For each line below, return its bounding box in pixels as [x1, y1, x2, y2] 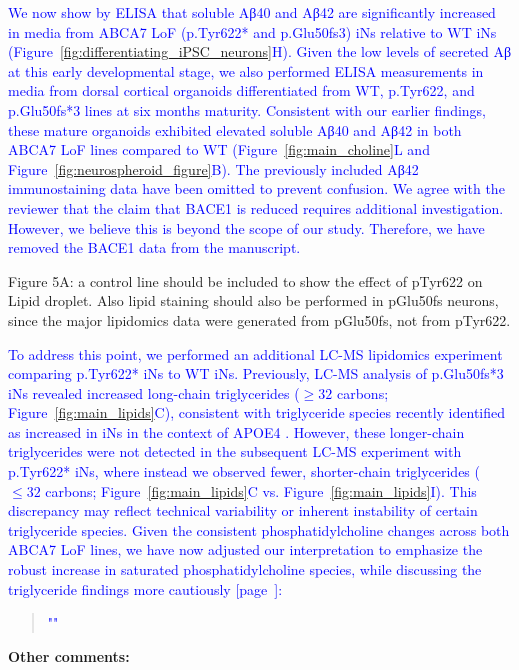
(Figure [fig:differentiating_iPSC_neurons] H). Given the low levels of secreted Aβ [8, 41, 512, 62]
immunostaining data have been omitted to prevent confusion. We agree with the [8, 178, 505, 199]
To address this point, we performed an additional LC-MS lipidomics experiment [8, 343, 503, 364]
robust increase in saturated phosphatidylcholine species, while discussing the [8, 559, 482, 580]
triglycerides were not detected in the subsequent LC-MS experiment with [8, 441, 462, 462]
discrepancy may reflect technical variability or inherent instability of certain [8, 500, 478, 521]
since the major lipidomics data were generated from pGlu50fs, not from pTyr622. [8, 309, 511, 330]
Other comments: [8, 645, 130, 666]
